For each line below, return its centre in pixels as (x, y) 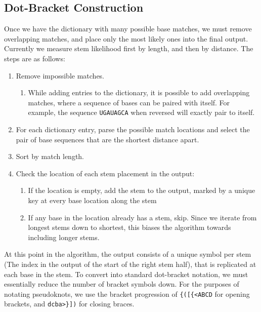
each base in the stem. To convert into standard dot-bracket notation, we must (126, 274)
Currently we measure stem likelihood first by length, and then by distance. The (129, 48)
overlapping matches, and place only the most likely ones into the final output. (126, 38)
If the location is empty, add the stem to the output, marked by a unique (142, 190)
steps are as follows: (35, 58)
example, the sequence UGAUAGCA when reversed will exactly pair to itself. (141, 112)
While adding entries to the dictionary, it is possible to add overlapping (139, 92)
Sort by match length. (50, 156)
